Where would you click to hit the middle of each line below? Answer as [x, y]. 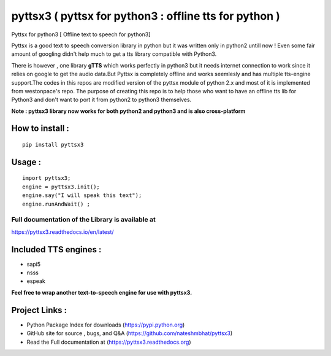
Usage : [26, 162]
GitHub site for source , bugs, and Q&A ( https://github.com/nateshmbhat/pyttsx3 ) [130, 333]
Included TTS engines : [56, 250]
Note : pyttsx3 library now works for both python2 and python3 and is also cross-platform [128, 111]
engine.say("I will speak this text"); [82, 195]
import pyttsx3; [47, 178]
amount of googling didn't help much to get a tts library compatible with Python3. [114, 54]
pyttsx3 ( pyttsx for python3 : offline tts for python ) [146, 16]
